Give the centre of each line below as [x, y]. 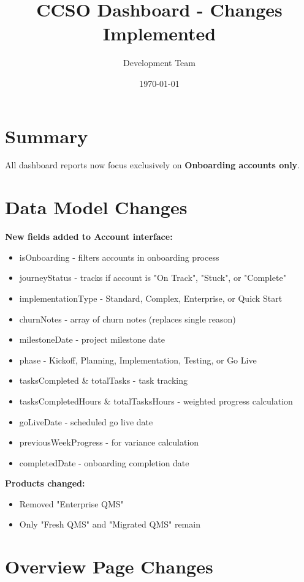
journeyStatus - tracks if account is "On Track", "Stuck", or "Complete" [153, 278]
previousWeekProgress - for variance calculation [109, 442]
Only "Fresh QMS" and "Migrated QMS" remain [110, 524]
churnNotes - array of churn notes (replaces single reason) [127, 319]
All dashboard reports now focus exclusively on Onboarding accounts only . [153, 165]
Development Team [159, 63]
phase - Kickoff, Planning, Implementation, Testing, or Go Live [138, 360]
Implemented [159, 33]
